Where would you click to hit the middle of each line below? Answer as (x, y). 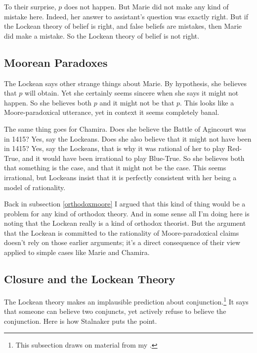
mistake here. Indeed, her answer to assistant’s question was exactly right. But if (126, 16)
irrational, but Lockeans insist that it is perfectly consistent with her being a (120, 177)
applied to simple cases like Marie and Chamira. (77, 252)
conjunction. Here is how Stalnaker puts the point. (81, 321)
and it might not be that (137, 102)
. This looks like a (207, 102)
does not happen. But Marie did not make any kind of (147, 6)
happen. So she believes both (48, 102)
